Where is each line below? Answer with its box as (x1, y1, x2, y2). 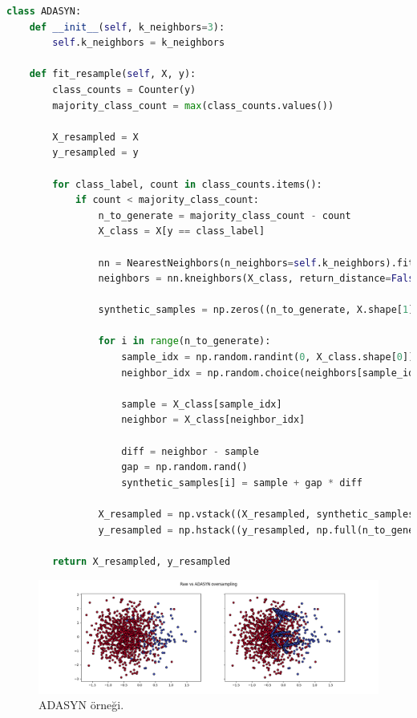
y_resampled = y (52, 147, 139, 159)
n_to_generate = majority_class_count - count (98, 209, 351, 221)
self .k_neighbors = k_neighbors (52, 37, 225, 49)
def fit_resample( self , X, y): (29, 68, 196, 80)
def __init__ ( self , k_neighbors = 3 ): (29, 21, 225, 33)
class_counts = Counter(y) (52, 83, 196, 95)
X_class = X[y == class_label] (98, 225, 265, 237)
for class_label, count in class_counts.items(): (52, 178, 322, 190)
